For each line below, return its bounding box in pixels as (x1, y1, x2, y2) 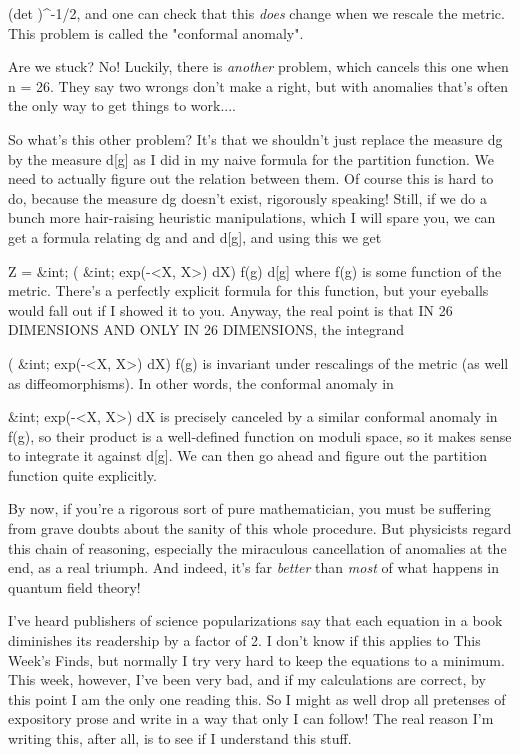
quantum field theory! (8, 576, 141, 597)
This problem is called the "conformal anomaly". (8, 22, 304, 43)
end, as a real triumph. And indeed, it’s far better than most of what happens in (8, 557, 499, 578)
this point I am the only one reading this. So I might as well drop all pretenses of (8, 688, 506, 709)
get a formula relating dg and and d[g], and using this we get (8, 226, 382, 247)
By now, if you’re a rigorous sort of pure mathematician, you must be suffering (8, 498, 491, 519)
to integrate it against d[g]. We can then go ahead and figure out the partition (8, 445, 487, 466)
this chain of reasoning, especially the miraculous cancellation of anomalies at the (8, 537, 507, 558)
